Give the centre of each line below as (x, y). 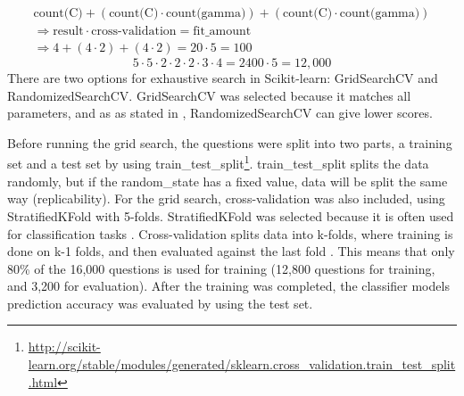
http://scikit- (64, 346)
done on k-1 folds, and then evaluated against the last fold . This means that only (231, 251)
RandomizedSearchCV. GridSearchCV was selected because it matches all (209, 95)
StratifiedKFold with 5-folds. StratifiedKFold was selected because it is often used (231, 215)
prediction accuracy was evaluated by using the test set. (160, 303)
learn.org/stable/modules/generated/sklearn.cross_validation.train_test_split (242, 364)
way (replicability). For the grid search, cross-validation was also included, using (226, 198)
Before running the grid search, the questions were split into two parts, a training (230, 142)
